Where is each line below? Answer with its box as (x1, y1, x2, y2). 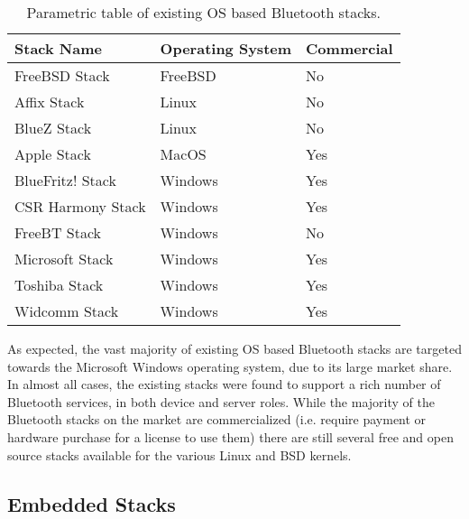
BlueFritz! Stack (14, 170, 116, 190)
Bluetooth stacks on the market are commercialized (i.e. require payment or (7, 410, 427, 429)
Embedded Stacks (7, 489, 176, 517)
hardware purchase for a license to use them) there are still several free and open (7, 427, 454, 446)
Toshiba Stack (14, 274, 104, 295)
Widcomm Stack (14, 301, 119, 321)
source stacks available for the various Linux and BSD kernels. (7, 445, 352, 464)
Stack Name (14, 38, 102, 59)
